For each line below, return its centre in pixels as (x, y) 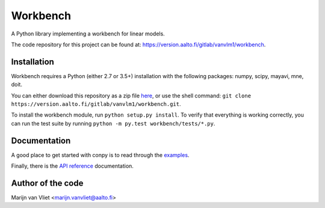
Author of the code (47, 183)
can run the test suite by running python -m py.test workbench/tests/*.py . (113, 123)
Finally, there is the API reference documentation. (72, 166)
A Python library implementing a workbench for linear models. (88, 34)
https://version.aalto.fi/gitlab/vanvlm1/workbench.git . (96, 104)
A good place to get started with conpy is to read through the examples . (100, 155)
